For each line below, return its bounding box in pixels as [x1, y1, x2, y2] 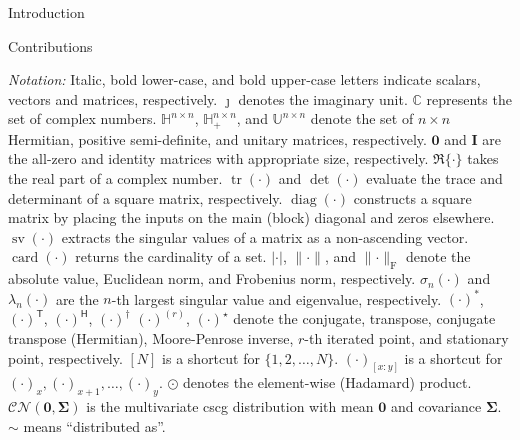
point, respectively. [8, 347, 123, 368]
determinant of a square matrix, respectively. [8, 187, 283, 208]
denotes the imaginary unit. [238, 88, 408, 109]
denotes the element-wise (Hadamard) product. [183, 372, 472, 393]
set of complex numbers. [8, 108, 157, 129]
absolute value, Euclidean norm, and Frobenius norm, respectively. [8, 268, 416, 289]
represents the [426, 88, 512, 109]
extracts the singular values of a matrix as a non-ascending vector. [61, 226, 469, 247]
